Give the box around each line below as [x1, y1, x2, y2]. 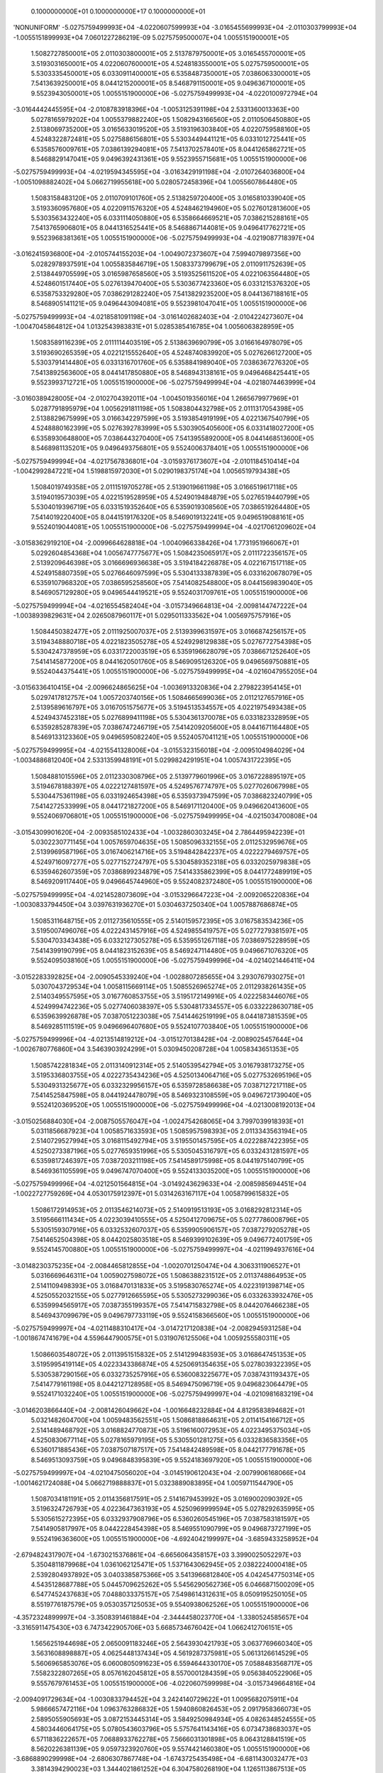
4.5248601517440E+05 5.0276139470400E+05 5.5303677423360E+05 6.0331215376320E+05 [30, 279, 311, 288]
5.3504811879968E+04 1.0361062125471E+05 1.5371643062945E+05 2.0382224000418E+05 [30, 1560, 308, 1569]
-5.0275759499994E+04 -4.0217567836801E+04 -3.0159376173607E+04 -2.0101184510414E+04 [13, 457, 300, 465]
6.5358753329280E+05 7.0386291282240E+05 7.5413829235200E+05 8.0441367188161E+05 [30, 289, 309, 298]
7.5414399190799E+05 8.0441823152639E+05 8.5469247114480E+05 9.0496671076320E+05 [30, 946, 309, 955]
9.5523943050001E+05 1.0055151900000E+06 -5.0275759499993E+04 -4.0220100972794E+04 [30, 89, 318, 97]
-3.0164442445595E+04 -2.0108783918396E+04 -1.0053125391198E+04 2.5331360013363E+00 [13, 105, 299, 113]
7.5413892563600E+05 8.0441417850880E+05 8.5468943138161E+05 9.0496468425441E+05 [30, 368, 310, 377]
